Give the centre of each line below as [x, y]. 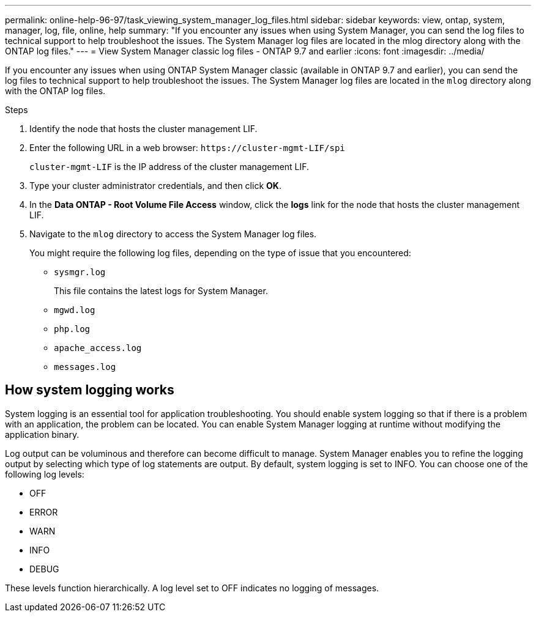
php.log [72, 329]
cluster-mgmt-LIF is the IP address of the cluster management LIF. [169, 167]
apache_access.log [98, 348]
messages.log [85, 367]
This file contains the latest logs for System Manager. [161, 291]
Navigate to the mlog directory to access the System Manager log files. [173, 234]
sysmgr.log [80, 272]
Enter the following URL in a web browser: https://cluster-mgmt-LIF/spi [187, 148]
